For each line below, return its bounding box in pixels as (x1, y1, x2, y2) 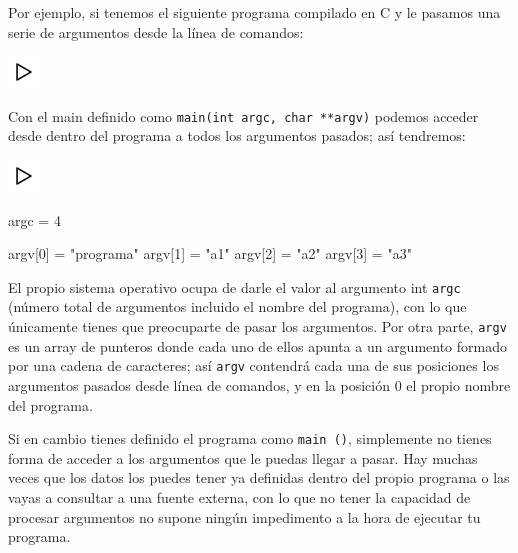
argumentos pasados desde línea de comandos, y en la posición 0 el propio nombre (8, 374, 511, 395)
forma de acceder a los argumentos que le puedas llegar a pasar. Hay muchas (8, 447, 478, 468)
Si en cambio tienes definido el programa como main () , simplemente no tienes (8, 428, 492, 449)
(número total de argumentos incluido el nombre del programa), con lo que (8, 296, 467, 317)
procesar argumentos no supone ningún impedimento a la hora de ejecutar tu (8, 506, 481, 527)
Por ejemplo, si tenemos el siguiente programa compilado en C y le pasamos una (8, 2, 501, 22)
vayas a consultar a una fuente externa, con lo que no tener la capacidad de (8, 487, 471, 507)
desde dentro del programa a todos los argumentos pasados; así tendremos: (8, 125, 466, 146)
